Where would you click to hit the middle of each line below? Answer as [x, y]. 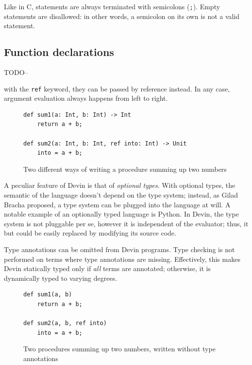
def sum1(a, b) [48, 295]
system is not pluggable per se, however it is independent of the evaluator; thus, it [126, 223]
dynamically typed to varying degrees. [61, 278]
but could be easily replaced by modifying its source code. [90, 233]
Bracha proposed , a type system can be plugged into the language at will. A [117, 204]
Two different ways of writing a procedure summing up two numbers [125, 169]
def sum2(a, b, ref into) [65, 323]
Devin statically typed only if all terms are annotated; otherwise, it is [107, 268]
